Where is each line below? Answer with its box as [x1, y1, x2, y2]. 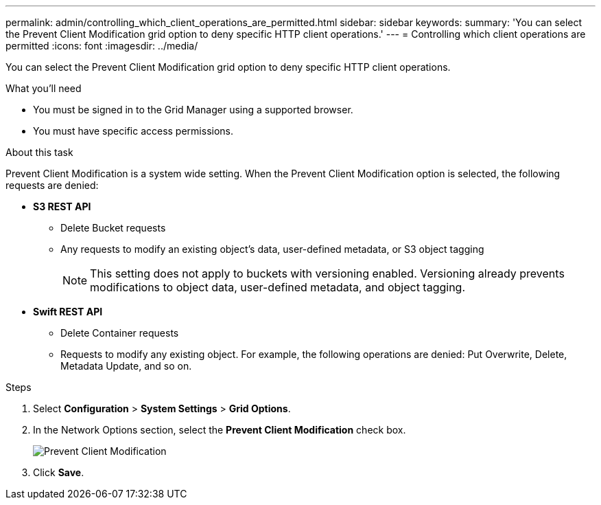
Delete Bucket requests [60, 222, 166, 234]
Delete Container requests [60, 327, 179, 339]
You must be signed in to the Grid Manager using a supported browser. [33, 104, 353, 115]
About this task [5, 146, 73, 158]
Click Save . [33, 467, 84, 478]
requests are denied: [5, 179, 99, 191]
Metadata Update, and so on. [60, 360, 192, 372]
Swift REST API [33, 306, 103, 317]
